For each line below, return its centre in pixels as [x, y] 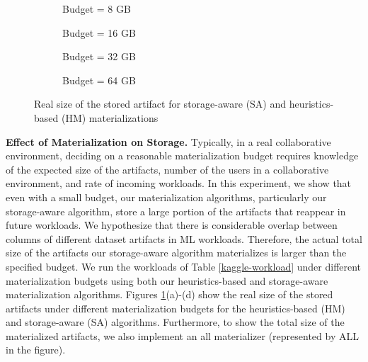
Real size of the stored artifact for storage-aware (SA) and [160, 104]
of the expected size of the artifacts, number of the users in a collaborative [167, 169]
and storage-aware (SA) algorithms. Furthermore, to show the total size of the [175, 322]
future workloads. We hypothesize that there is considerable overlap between [172, 225]
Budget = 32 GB [99, 56]
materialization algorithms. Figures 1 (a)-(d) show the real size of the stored [169, 294]
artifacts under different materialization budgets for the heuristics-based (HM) [176, 308]
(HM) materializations [110, 117]
